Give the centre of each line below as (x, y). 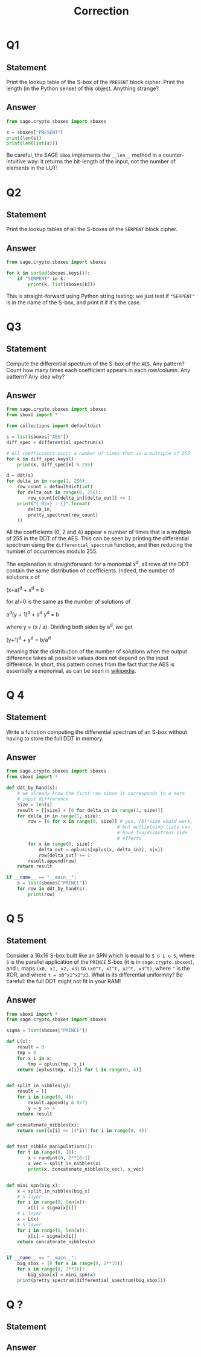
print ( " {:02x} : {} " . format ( (54, 503)
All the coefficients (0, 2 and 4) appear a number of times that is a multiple (99, 532)
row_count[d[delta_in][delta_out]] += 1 (79, 498)
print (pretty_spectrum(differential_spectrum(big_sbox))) (91, 1280)
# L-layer (30, 1214)
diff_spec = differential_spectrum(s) (55, 442)
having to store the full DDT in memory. (55, 738)
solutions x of (23, 577)
